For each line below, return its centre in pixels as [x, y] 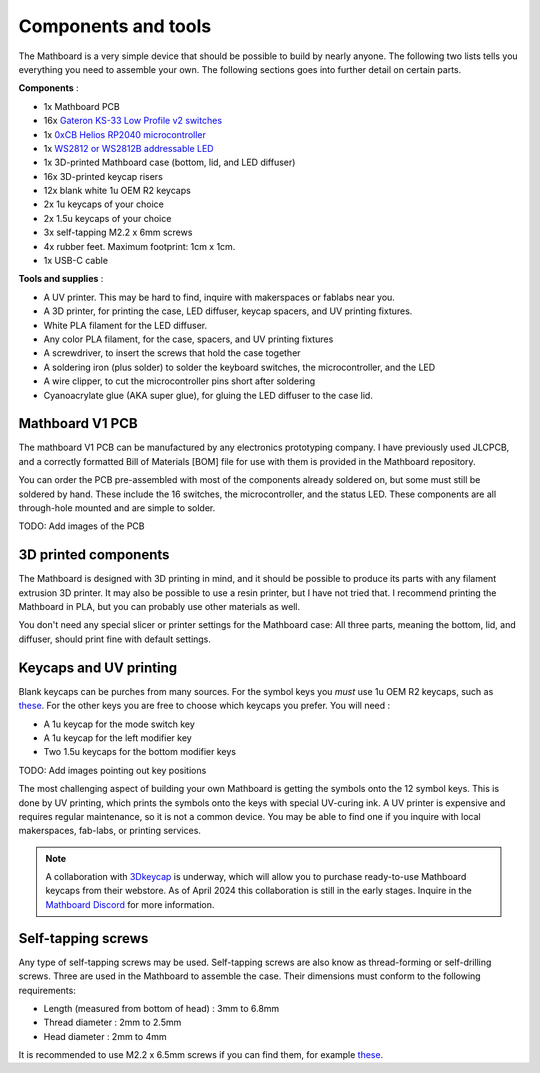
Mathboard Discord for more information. [130, 904]
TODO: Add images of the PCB [81, 526]
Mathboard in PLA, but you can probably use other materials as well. [159, 607]
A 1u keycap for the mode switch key [119, 724]
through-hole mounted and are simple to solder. [117, 508]
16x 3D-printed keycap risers [103, 176]
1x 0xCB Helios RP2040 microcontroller [125, 134]
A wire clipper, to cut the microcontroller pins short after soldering [179, 381]
